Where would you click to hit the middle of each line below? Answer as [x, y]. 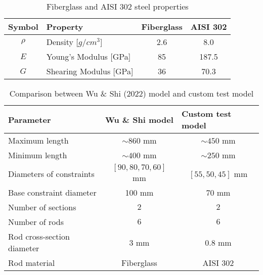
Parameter [30, 119]
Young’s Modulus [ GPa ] [89, 56]
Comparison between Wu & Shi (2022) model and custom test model [131, 93]
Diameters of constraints [51, 174]
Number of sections [42, 207]
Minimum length [38, 155]
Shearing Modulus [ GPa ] [90, 71]
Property [65, 27]
